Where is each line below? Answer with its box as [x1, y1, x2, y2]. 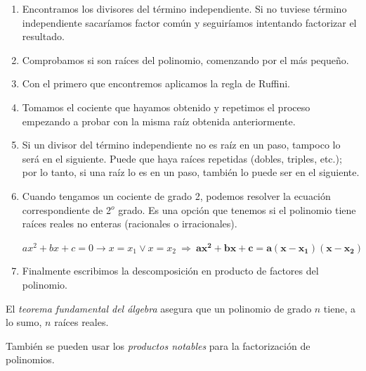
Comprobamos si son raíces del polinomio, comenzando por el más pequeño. [22, 52, 349, 67]
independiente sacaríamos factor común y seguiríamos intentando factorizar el [22, 15, 357, 30]
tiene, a [323, 301, 355, 315]
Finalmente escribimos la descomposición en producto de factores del [22, 263, 319, 278]
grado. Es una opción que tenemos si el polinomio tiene [118, 202, 356, 217]
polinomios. [6, 352, 55, 367]
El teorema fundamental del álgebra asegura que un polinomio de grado [6, 301, 312, 315]
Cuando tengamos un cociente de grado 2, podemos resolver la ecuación [22, 188, 331, 203]
